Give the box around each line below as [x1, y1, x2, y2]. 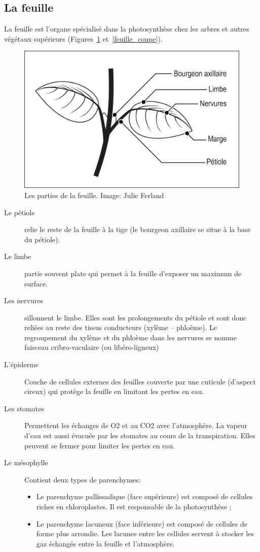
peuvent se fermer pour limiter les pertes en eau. [24, 440, 175, 450]
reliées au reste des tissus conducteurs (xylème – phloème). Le [24, 322, 217, 333]
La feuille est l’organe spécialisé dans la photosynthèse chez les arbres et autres [4, 23, 249, 34]
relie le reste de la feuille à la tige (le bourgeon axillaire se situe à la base [24, 224, 251, 235]
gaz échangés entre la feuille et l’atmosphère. [36, 538, 175, 548]
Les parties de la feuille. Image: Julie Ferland [24, 189, 164, 200]
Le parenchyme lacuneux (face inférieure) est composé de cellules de [36, 518, 248, 529]
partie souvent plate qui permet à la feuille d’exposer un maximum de [24, 268, 242, 278]
